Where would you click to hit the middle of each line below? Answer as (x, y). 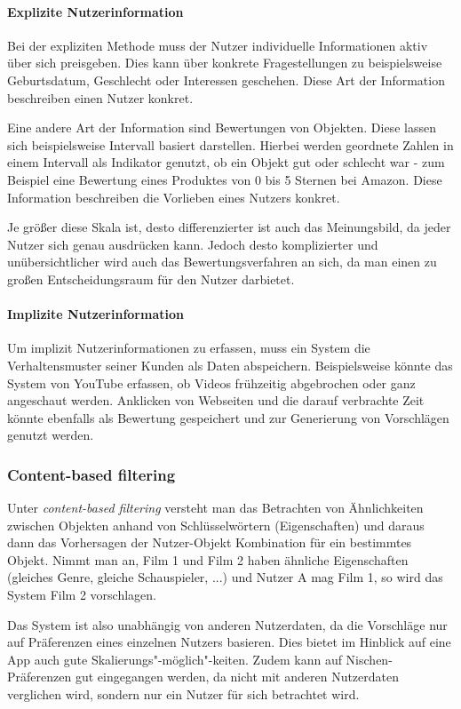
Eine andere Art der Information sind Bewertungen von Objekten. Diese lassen (222, 127)
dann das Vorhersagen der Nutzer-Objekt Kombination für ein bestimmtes (210, 542)
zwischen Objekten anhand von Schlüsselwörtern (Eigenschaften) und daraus (216, 525)
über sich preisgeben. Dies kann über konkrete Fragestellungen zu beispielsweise (225, 63)
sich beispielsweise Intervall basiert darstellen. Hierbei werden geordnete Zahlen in (230, 144)
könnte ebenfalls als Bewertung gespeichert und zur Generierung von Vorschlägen (228, 417)
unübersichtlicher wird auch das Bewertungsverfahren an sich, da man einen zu (222, 262)
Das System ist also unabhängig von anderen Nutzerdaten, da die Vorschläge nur (227, 624)
